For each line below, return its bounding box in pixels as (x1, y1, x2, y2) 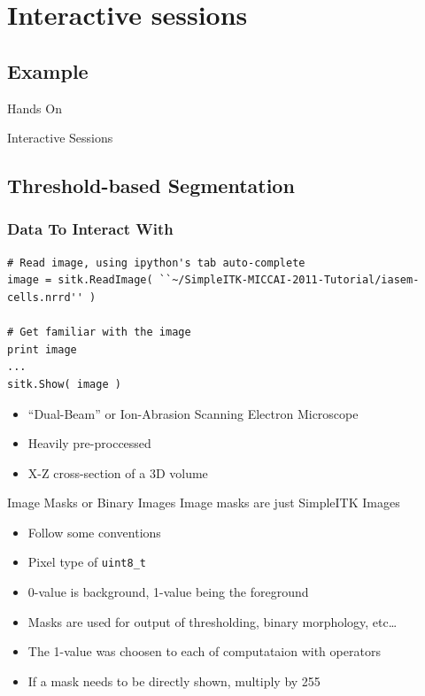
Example (7, 57, 89, 84)
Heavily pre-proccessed (27, 434, 151, 452)
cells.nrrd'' (7, 290, 83, 304)
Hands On (7, 98, 62, 117)
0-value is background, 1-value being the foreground (27, 583, 309, 601)
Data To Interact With (7, 218, 174, 240)
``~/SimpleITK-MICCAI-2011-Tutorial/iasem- (158, 274, 420, 287)
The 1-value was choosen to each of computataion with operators (27, 642, 381, 661)
